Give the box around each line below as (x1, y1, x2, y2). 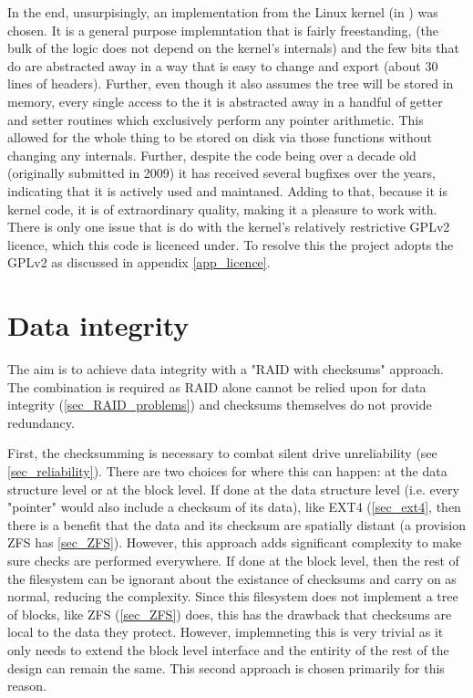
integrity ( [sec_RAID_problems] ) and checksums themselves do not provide (7, 395, 432, 414)
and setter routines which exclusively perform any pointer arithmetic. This (7, 109, 424, 129)
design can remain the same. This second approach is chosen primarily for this (7, 658, 445, 677)
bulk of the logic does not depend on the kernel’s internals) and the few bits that (7, 38, 459, 57)
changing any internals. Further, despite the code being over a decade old (7, 145, 416, 164)
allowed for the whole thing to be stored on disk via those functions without (7, 128, 432, 147)
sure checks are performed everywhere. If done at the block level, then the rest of (7, 550, 459, 569)
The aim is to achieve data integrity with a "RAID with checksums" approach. (7, 359, 444, 379)
